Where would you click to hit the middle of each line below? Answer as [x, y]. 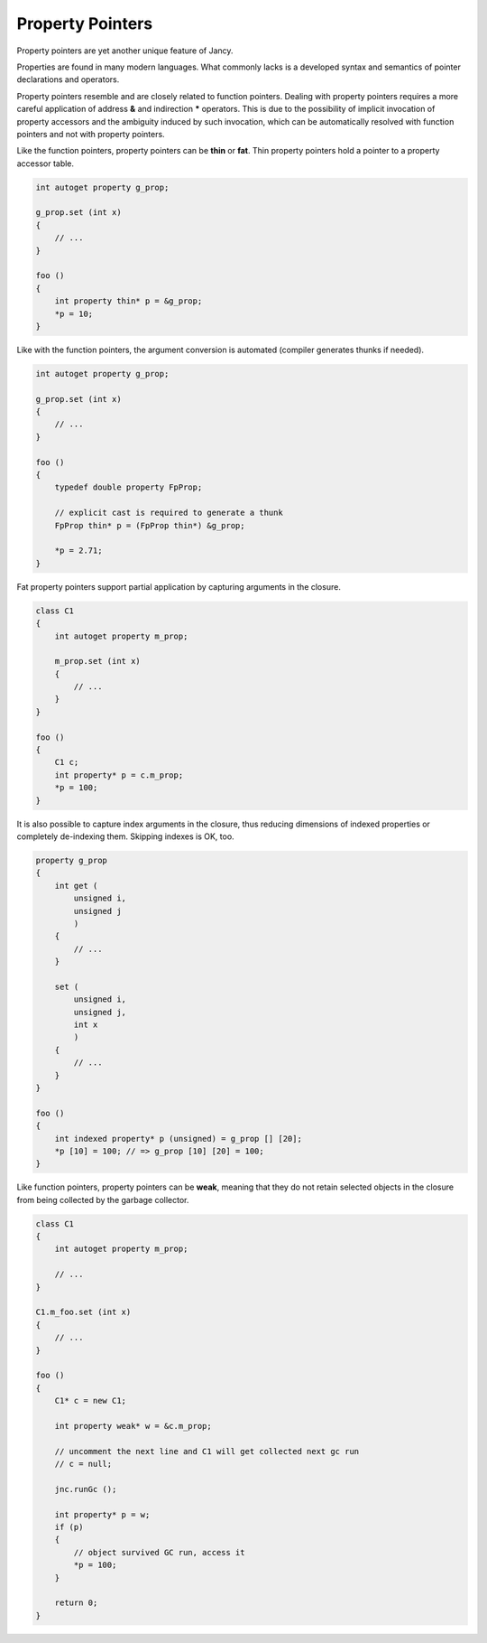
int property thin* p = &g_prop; [129, 301]
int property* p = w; [102, 1514]
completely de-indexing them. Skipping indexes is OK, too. [125, 836]
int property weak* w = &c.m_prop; [133, 1426]
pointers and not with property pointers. [91, 134]
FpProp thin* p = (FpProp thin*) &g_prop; [150, 525]
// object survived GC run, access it [159, 1552]
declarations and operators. [68, 79]
